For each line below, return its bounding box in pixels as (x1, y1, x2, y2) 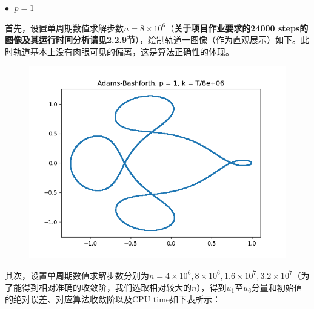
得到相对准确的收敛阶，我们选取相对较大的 (21, 281, 192, 293)
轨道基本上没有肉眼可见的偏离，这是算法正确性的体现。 (13, 45, 234, 57)
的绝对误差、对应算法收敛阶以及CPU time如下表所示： (5, 293, 221, 305)
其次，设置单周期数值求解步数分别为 (5, 268, 149, 281)
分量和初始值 (251, 281, 302, 293)
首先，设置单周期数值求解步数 (5, 21, 124, 34)
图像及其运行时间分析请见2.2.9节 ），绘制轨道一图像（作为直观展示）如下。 (5, 33, 301, 46)
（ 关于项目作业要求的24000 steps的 (165, 21, 309, 34)
